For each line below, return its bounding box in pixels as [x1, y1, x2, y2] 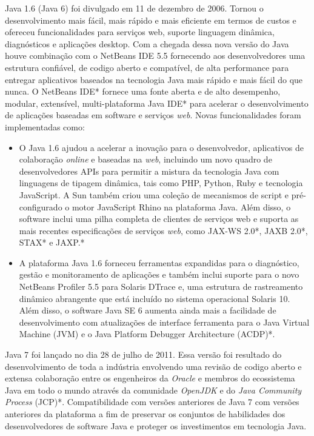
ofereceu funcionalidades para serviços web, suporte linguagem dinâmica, [5, 25, 275, 38]
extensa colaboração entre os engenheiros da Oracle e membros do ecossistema [5, 372, 295, 384]
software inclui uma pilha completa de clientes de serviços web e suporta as [19, 212, 299, 225]
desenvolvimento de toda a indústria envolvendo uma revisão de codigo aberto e [5, 360, 302, 372]
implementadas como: [5, 120, 85, 133]
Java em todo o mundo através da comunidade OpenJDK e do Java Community [5, 383, 302, 396]
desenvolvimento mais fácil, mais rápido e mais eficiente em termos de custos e [5, 13, 296, 26]
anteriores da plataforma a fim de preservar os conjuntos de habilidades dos [5, 407, 286, 420]
